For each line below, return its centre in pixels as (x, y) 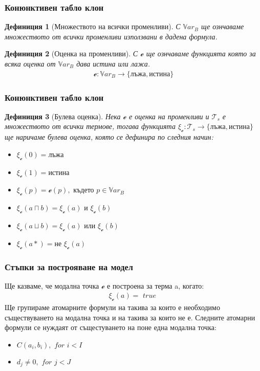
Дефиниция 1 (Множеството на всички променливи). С (93, 26)
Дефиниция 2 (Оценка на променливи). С (71, 53)
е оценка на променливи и (169, 116)
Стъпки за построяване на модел (69, 266)
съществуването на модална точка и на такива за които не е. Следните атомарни (130, 317)
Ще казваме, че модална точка (52, 285)
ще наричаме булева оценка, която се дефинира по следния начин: (109, 137)
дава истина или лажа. (113, 63)
